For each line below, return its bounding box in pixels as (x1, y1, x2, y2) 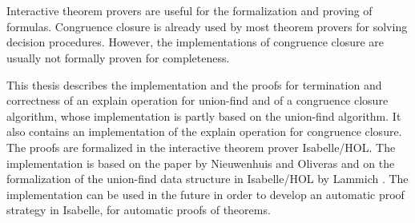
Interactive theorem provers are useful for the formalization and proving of (6, 2, 373, 19)
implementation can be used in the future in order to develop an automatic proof (6, 185, 405, 202)
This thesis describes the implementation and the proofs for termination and (6, 76, 382, 93)
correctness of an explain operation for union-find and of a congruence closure (6, 92, 389, 109)
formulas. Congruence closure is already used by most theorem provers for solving (6, 18, 408, 34)
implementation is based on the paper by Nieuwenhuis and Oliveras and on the (6, 154, 395, 171)
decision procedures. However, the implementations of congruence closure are (6, 34, 385, 50)
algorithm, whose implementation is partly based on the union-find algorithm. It (6, 107, 401, 124)
